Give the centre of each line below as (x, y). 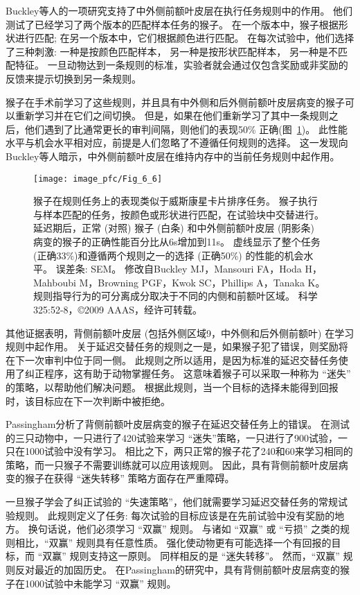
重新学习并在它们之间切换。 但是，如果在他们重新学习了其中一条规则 (172, 115)
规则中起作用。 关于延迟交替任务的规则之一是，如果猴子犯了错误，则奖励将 (177, 346)
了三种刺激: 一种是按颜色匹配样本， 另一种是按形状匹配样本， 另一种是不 (172, 51)
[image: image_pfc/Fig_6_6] (98, 179)
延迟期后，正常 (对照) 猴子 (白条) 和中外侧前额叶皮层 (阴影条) (174, 228)
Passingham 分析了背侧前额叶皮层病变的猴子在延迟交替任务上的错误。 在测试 (178, 424)
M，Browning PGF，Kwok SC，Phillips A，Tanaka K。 (202, 282)
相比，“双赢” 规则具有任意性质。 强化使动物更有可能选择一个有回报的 (173, 542)
